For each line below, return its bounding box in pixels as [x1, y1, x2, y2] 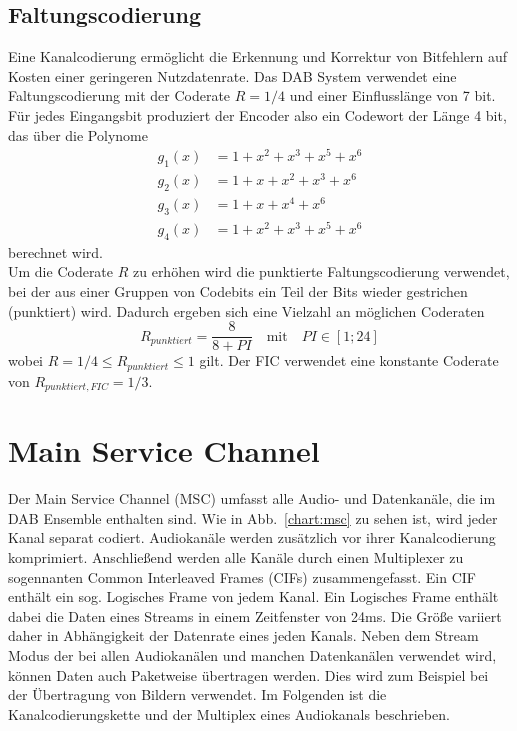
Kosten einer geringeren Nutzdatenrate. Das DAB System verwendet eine [8, 65, 457, 86]
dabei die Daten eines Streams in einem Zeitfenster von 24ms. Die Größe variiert [8, 605, 502, 626]
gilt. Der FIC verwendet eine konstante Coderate [199, 350, 499, 371]
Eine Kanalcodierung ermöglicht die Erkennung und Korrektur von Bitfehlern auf [8, 46, 508, 67]
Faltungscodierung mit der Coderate [8, 85, 231, 106]
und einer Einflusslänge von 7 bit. [289, 85, 496, 106]
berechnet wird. [8, 241, 103, 262]
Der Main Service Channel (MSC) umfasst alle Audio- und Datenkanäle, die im [8, 488, 496, 509]
